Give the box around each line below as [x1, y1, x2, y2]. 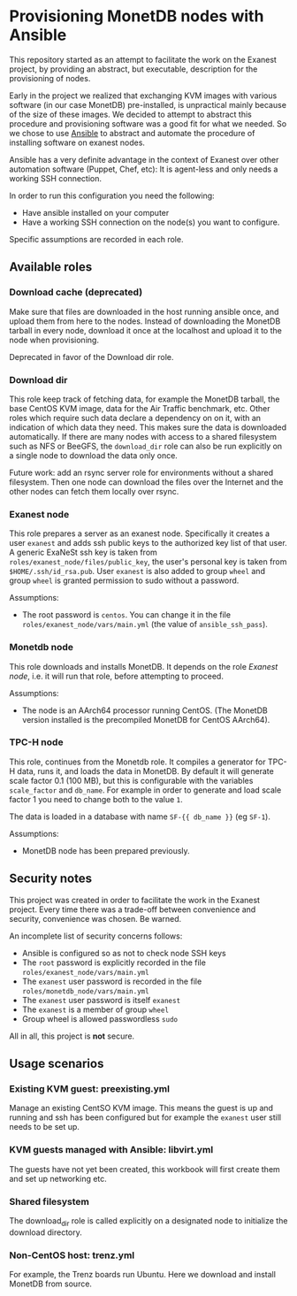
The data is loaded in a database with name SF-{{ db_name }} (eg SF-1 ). [9, 811, 271, 822]
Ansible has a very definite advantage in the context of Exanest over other [9, 154, 279, 165]
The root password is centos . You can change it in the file [21, 610, 232, 620]
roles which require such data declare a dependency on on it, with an [9, 412, 262, 423]
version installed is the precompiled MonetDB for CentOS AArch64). [21, 714, 270, 725]
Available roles [9, 259, 93, 275]
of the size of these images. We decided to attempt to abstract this [9, 109, 252, 119]
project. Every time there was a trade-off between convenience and [9, 904, 256, 915]
